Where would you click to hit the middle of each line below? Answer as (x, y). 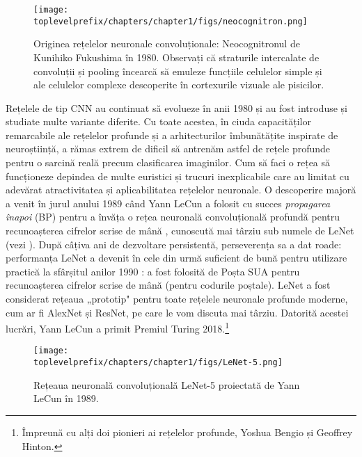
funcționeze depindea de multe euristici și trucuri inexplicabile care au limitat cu (178, 176)
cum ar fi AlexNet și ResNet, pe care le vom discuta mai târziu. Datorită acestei (177, 312)
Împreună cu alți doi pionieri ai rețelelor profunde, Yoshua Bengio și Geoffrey (187, 432)
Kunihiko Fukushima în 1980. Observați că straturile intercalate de (176, 57)
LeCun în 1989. (66, 398)
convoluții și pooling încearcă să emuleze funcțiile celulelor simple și (178, 71)
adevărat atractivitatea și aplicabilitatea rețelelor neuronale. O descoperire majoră (181, 190)
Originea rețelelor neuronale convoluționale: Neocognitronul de (167, 43)
